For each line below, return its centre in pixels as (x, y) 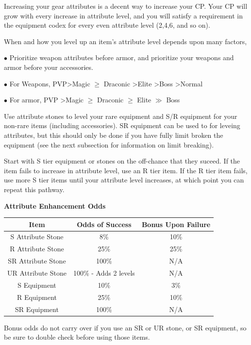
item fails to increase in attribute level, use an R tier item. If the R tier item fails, (126, 170)
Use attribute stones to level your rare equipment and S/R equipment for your (121, 116)
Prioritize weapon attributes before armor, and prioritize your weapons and (122, 57)
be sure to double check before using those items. (77, 337)
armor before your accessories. (49, 67)
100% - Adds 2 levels (104, 272)
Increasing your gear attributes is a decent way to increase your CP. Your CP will (126, 6)
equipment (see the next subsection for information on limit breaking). (109, 144)
